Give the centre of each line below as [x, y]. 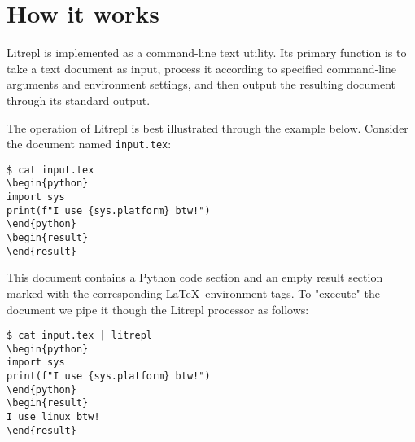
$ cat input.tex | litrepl [79, 336]
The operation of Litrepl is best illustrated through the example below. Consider [207, 127]
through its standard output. [79, 100]
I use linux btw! [53, 417]
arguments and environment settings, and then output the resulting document [201, 84]
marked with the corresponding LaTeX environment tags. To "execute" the [193, 293]
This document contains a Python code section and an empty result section [195, 277]
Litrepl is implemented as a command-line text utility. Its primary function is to [207, 53]
